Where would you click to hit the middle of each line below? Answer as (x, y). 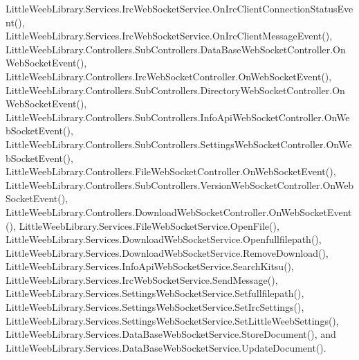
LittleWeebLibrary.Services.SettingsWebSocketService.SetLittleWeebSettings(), (172, 320)
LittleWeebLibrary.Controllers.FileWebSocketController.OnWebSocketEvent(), (171, 171)
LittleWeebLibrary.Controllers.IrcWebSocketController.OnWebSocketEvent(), (169, 76)
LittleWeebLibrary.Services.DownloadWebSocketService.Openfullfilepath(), (164, 239)
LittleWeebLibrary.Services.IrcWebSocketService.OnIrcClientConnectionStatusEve (179, 8)
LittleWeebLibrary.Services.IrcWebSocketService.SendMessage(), (142, 279)
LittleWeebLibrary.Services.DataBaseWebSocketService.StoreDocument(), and (171, 334)
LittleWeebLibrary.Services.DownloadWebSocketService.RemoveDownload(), (167, 252)
